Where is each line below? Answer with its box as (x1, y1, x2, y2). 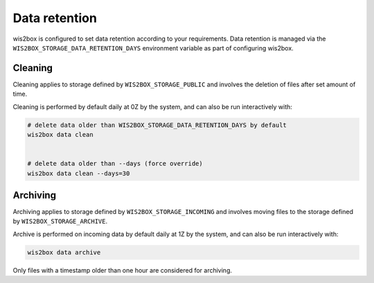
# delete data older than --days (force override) (27, 159, 204, 168)
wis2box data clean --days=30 (27, 169, 130, 177)
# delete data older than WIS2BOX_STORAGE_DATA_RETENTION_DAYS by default (27, 121, 287, 129)
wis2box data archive (27, 248, 101, 256)
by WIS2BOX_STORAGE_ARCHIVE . (12, 217, 108, 226)
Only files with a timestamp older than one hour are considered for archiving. (12, 266, 232, 274)
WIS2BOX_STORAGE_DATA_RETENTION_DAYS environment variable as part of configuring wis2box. (12, 43, 294, 52)
